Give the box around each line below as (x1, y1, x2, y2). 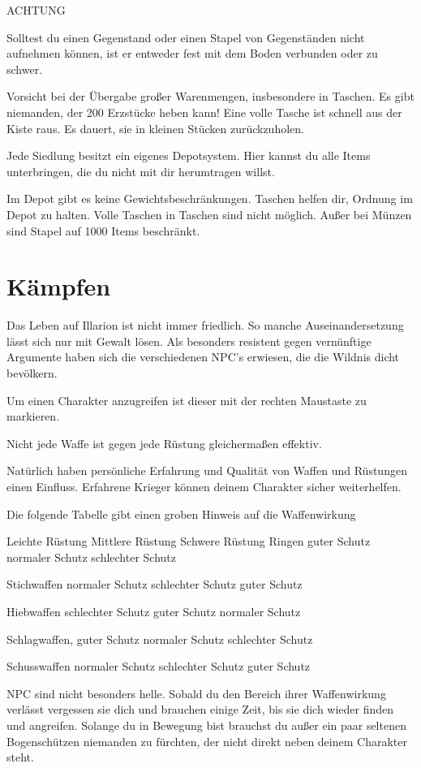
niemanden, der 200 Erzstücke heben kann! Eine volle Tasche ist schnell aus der (6, 103, 402, 120)
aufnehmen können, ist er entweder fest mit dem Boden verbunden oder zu (6, 45, 378, 62)
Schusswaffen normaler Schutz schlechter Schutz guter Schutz (6, 658, 311, 675)
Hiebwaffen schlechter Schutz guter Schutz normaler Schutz (6, 602, 301, 619)
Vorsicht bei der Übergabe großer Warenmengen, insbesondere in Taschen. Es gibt (6, 88, 415, 105)
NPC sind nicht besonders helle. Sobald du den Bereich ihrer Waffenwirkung (6, 684, 386, 701)
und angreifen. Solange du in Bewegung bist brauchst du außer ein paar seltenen (6, 716, 406, 733)
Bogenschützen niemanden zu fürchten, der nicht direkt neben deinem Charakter (6, 732, 407, 749)
